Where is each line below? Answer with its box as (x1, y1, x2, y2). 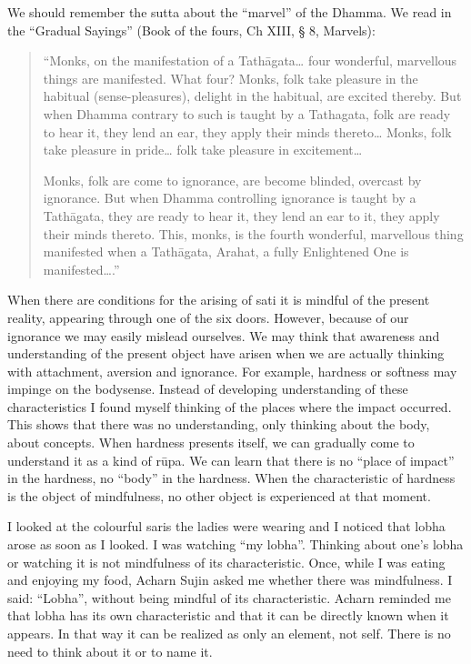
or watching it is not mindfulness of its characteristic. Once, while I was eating (7, 552, 446, 571)
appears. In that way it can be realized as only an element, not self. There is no (7, 624, 451, 642)
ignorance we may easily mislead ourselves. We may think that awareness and (7, 326, 440, 345)
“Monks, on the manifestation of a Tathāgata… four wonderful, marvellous (43, 51, 457, 70)
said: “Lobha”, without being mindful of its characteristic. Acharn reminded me (7, 588, 451, 607)
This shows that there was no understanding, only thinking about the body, (7, 415, 430, 434)
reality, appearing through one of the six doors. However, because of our (7, 307, 409, 327)
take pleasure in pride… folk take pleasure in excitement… (43, 140, 363, 159)
